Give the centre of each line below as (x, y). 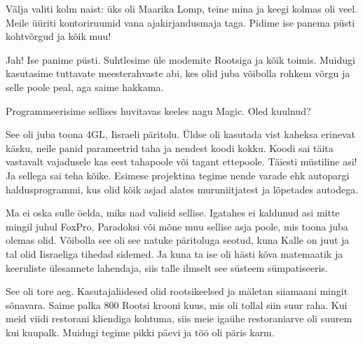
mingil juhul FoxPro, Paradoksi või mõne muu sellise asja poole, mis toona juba (177, 226)
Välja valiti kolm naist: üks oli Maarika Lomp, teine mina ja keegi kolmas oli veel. (182, 8)
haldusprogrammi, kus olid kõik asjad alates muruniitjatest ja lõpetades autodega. (182, 189)
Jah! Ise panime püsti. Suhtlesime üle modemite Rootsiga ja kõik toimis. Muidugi (180, 59)
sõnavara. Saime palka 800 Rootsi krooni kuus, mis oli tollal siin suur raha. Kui (177, 304)
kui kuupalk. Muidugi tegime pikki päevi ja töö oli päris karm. (140, 332)
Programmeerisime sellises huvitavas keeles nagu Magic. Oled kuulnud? (158, 110)
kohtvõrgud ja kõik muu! (59, 36)
